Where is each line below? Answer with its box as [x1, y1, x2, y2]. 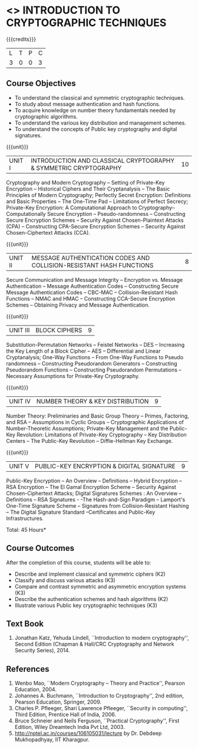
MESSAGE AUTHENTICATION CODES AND [31, 254, 150, 262]
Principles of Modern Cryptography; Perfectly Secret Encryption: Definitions [6, 191, 192, 198]
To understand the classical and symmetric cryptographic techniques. [14, 94, 185, 101]
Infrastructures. [6, 514, 44, 522]
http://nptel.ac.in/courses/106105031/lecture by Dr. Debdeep [14, 730, 162, 737]
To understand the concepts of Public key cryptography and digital [14, 125, 177, 133]
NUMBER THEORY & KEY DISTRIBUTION [36, 397, 149, 405]
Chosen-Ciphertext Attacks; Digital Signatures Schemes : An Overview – [6, 490, 182, 497]
